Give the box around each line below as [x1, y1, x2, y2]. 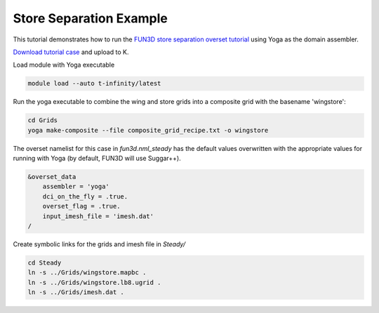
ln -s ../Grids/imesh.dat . [27, 288, 124, 296]
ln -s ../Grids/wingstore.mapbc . [27, 269, 147, 277]
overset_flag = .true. [42, 202, 121, 211]
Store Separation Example [13, 11, 168, 26]
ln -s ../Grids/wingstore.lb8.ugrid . [27, 278, 161, 286]
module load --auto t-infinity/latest [27, 79, 161, 88]
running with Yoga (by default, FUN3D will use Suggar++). [13, 154, 182, 163]
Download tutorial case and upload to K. [13, 48, 129, 56]
